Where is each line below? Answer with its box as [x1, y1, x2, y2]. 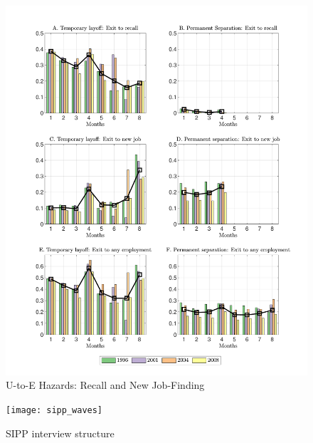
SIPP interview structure [6, 425, 115, 440]
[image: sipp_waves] [6, 405, 103, 415]
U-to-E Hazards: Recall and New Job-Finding [6, 377, 205, 392]
